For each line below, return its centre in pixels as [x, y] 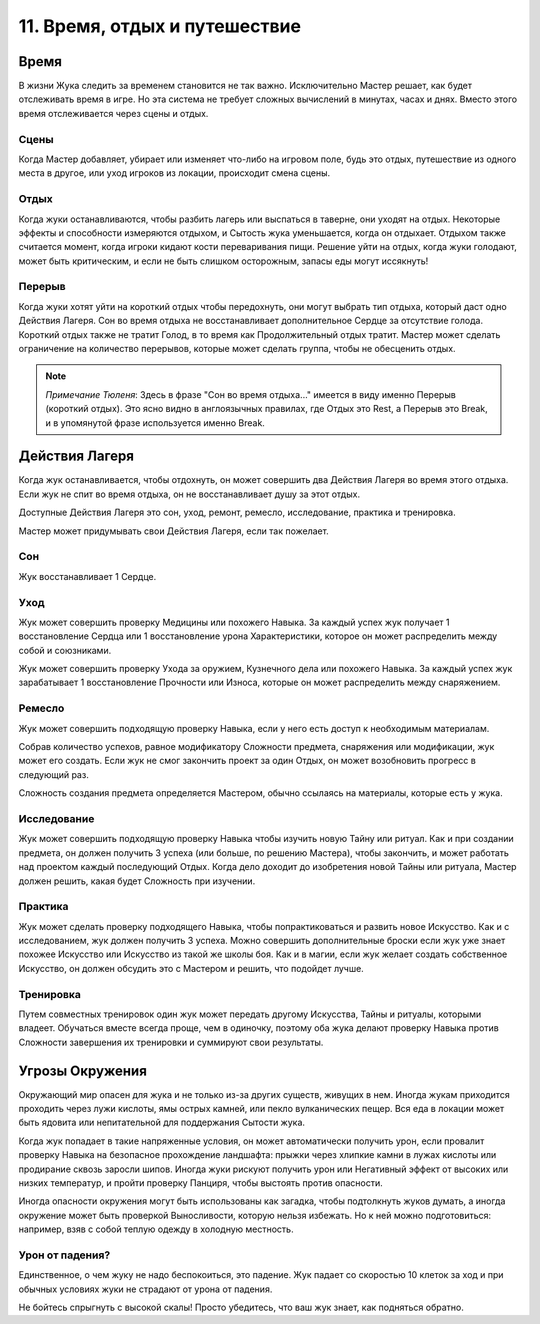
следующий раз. [53, 774]
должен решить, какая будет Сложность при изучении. [137, 881]
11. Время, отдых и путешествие [160, 26]
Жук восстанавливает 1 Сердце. [87, 576]
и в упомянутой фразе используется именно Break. [155, 422]
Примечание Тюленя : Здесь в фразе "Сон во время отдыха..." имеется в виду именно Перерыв [251, 394]
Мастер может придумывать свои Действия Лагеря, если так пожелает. [173, 531]
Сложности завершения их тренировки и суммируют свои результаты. [171, 1042]
